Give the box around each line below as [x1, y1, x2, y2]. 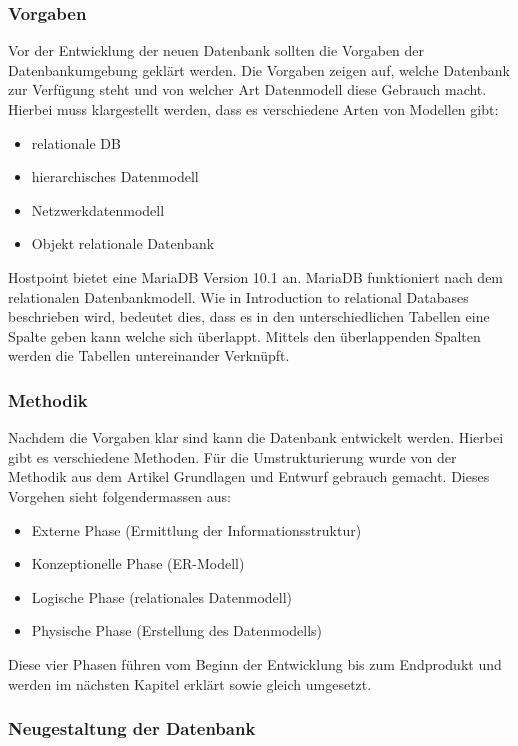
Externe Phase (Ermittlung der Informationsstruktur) [31, 519, 362, 540]
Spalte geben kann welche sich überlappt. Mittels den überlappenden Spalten [8, 325, 481, 346]
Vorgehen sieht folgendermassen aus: [8, 485, 231, 506]
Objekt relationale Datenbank [31, 233, 215, 254]
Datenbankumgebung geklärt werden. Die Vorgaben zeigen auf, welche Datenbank [8, 59, 510, 80]
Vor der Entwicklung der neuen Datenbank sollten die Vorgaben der [8, 40, 425, 61]
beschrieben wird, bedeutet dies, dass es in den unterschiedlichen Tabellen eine [8, 306, 490, 327]
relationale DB [31, 132, 121, 153]
